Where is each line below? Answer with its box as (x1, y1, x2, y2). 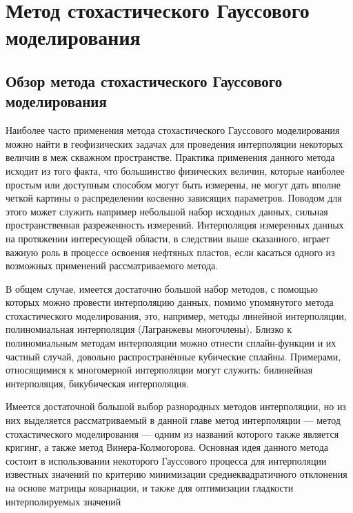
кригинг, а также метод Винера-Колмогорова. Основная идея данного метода (6, 440, 329, 454)
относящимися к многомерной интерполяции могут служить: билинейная (6, 362, 313, 377)
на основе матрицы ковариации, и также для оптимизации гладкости (6, 481, 294, 494)
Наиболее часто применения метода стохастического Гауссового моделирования (6, 123, 340, 137)
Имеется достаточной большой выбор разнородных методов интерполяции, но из (6, 399, 346, 414)
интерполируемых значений (6, 494, 121, 508)
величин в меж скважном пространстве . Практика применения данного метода (6, 150, 335, 164)
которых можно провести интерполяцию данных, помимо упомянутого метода (6, 295, 334, 309)
